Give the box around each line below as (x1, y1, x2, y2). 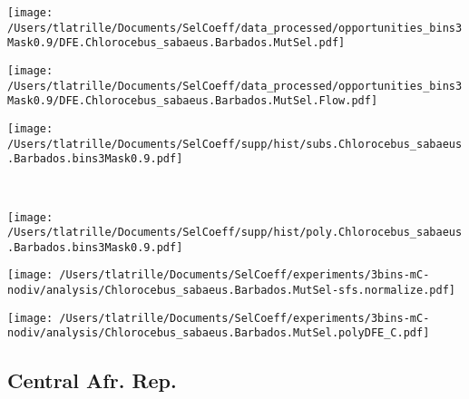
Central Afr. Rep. (7, 366, 177, 394)
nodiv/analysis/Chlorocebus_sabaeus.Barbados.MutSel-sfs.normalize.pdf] (7, 284, 455, 297)
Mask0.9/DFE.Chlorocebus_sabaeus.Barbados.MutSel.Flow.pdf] (7, 94, 378, 108)
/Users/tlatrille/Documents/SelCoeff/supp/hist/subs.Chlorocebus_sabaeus (7, 137, 463, 151)
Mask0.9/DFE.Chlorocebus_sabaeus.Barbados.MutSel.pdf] (7, 36, 346, 50)
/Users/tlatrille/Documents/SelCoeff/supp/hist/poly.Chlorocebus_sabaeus (7, 226, 463, 239)
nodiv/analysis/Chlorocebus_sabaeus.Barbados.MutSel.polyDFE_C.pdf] (7, 326, 430, 340)
